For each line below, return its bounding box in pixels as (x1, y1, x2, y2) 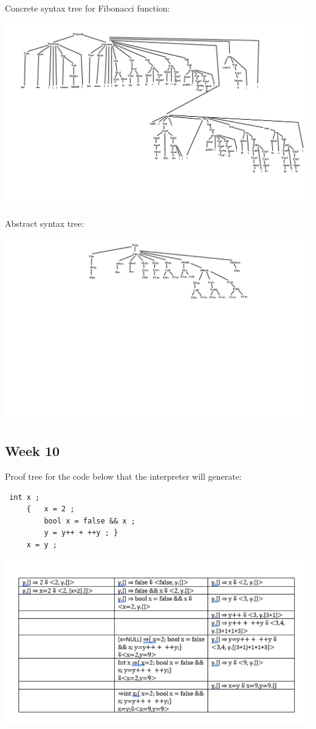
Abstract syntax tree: (5, 216, 84, 229)
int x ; (9, 492, 40, 502)
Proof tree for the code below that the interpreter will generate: (5, 469, 242, 482)
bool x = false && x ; (44, 516, 136, 525)
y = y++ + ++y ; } (44, 528, 118, 537)
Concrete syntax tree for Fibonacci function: (5, 2, 170, 14)
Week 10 (5, 441, 60, 460)
